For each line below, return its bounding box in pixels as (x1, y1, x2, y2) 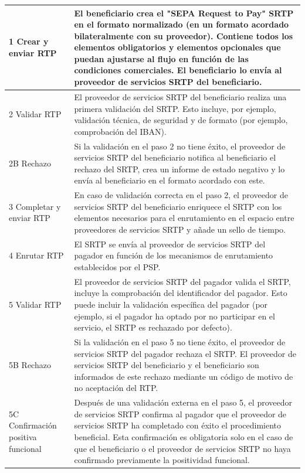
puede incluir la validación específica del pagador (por (74, 298, 268, 310)
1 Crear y (9, 35, 49, 47)
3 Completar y (9, 200, 61, 212)
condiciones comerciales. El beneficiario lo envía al (74, 64, 282, 76)
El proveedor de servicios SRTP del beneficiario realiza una (74, 90, 287, 103)
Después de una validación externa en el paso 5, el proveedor (74, 396, 292, 409)
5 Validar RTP (9, 298, 62, 310)
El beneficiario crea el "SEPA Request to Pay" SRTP (74, 6, 294, 19)
